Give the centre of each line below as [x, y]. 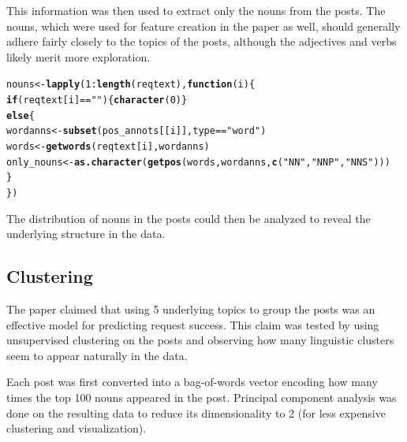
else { [21, 115]
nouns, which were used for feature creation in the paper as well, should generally [203, 26]
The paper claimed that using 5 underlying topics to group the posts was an [191, 309]
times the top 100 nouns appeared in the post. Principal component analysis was [202, 397]
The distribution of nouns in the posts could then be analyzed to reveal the [189, 218]
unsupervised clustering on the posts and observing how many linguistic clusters [200, 340]
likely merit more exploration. [78, 56]
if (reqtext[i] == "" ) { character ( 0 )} [97, 100]
